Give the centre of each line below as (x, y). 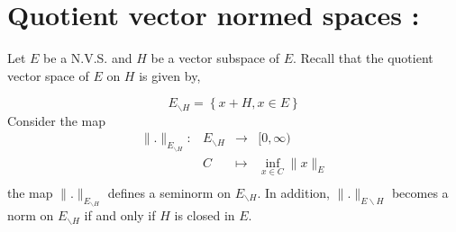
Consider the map (57, 120)
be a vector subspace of (215, 58)
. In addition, (294, 192)
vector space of (48, 75)
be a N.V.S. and (88, 58)
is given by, (170, 75)
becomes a (420, 192)
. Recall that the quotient (363, 58)
